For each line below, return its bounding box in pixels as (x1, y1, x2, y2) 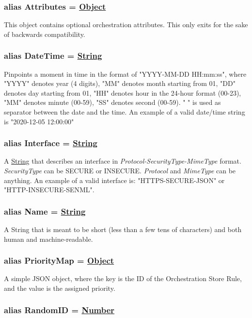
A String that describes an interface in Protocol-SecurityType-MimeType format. (4, 156, 241, 166)
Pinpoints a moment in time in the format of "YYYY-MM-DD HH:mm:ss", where (4, 68, 247, 79)
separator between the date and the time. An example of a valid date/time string (4, 107, 245, 117)
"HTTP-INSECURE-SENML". (4, 184, 94, 195)
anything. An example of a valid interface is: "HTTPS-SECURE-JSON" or (4, 175, 225, 185)
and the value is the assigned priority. (4, 283, 115, 293)
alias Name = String (4, 205, 86, 217)
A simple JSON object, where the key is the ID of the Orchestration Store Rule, (4, 273, 242, 284)
